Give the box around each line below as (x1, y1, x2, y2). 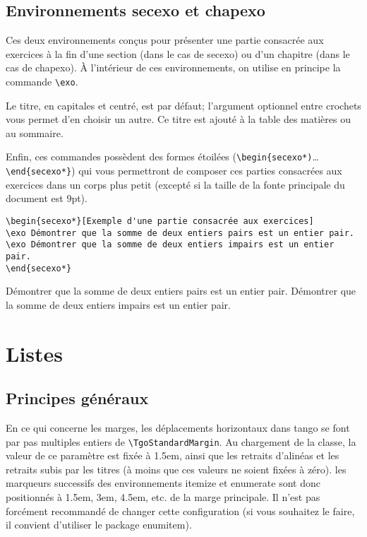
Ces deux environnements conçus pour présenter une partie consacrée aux (6, 33, 324, 47)
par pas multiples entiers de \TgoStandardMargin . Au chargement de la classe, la (6, 434, 356, 449)
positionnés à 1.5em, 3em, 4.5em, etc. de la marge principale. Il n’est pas (6, 490, 320, 504)
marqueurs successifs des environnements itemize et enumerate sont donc (6, 476, 320, 490)
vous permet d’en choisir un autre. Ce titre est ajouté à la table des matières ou (6, 112, 351, 126)
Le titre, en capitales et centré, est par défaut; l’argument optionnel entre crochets (6, 98, 361, 112)
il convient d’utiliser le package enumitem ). (6, 517, 192, 532)
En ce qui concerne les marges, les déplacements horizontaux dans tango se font (6, 420, 350, 435)
